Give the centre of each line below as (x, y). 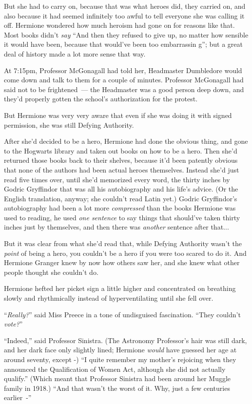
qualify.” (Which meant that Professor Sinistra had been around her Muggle (117, 378)
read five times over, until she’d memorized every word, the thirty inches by (117, 179)
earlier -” (18, 397)
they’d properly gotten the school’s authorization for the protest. (101, 99)
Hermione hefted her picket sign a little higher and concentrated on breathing (120, 288)
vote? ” (13, 324)
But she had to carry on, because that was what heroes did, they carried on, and (125, 6)
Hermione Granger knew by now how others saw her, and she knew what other (122, 262)
